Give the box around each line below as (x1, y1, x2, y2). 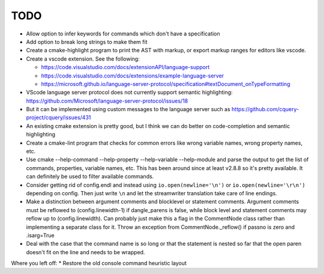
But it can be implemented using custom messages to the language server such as (26, 106, 230, 113)
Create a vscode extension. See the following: (26, 55, 140, 62)
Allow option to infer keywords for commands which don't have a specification (26, 30, 220, 37)
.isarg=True (26, 231, 55, 239)
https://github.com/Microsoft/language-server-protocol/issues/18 (26, 97, 188, 105)
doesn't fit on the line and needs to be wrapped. (26, 248, 145, 255)
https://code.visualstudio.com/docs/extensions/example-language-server (41, 72, 224, 79)
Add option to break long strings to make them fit (26, 38, 148, 45)
